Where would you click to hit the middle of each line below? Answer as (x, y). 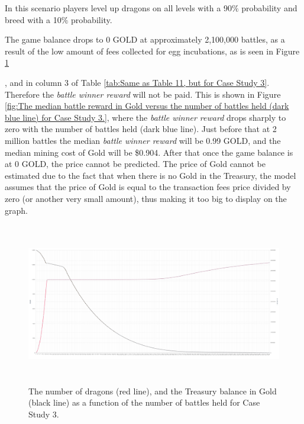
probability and (269, 8)
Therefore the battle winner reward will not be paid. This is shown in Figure (143, 94)
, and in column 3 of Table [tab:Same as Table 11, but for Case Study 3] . (137, 82)
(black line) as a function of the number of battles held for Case (144, 402)
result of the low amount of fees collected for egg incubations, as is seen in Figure (152, 51)
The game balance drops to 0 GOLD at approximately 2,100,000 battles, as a (145, 39)
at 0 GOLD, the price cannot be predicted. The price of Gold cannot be (135, 164)
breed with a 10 (33, 19)
